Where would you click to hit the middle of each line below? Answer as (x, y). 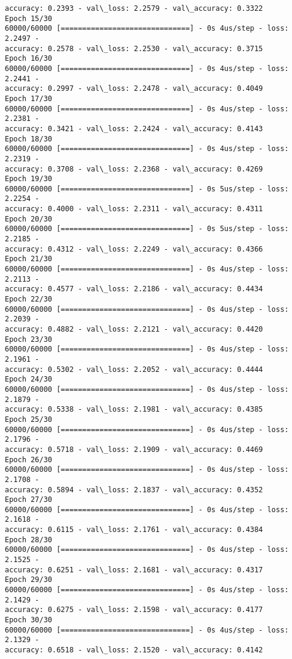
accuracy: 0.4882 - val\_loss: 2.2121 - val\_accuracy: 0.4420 (134, 329)
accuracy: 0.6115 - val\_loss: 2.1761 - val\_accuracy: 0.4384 (134, 530)
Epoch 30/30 (29, 620)
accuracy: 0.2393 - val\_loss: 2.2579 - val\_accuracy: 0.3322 (134, 8)
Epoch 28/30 (29, 540)
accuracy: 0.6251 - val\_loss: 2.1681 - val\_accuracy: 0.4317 (134, 570)
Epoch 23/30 (29, 339)
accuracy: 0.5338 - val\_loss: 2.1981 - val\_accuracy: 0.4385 (134, 410)
